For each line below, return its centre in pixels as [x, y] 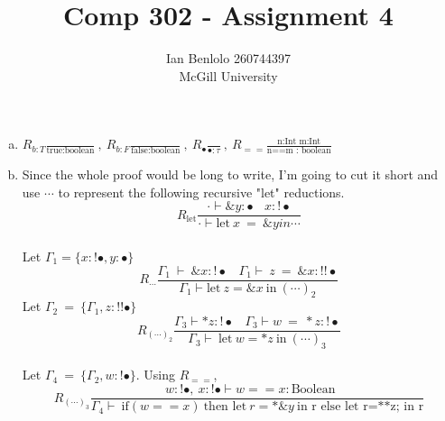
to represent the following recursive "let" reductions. [201, 192]
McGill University [228, 75]
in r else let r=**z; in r [361, 407]
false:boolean [156, 151]
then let [225, 407]
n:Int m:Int [299, 141]
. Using [155, 375]
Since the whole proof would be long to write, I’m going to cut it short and [230, 174]
